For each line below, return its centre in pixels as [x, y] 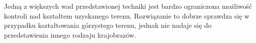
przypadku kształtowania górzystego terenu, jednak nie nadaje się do [108, 25]
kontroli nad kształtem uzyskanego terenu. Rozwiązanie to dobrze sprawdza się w [127, 15]
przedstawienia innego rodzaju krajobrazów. [70, 34]
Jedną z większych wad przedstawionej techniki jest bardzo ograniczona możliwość [128, 6]
